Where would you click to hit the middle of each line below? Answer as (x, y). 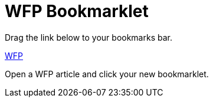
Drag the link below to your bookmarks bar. (89, 37)
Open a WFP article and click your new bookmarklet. (107, 74)
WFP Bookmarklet (77, 11)
